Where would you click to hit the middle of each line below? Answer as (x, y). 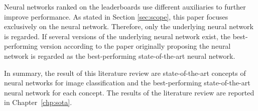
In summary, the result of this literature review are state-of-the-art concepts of (125, 73)
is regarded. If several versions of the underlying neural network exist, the (117, 36)
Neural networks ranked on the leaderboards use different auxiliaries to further (125, 7)
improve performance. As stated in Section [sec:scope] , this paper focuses (116, 16)
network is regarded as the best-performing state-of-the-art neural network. (120, 55)
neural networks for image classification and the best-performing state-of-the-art (127, 83)
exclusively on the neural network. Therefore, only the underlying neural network (129, 26)
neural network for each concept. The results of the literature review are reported (129, 92)
